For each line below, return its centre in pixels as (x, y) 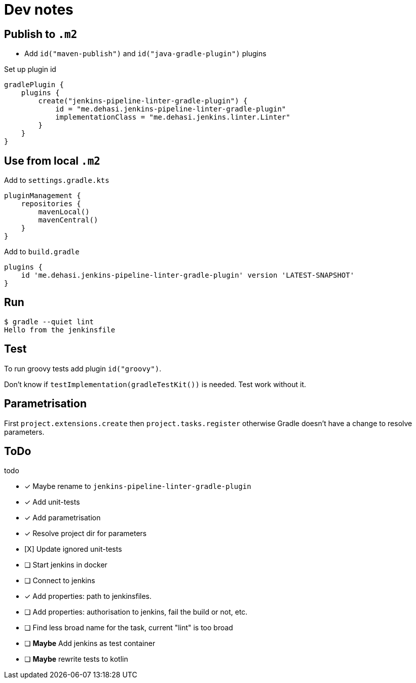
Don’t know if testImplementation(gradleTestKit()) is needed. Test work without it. (155, 384)
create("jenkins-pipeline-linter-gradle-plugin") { (143, 101)
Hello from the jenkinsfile (60, 330)
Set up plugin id (30, 69)
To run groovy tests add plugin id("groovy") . (83, 368)
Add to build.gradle (42, 252)
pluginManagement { (43, 196)
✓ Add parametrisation (63, 518)
